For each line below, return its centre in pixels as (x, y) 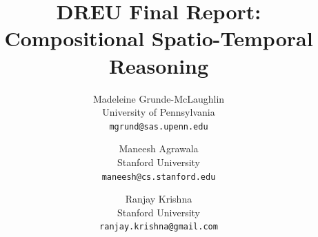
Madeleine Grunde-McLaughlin (159, 98)
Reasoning (159, 65)
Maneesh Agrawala (159, 148)
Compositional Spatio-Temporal (159, 38)
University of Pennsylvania (159, 112)
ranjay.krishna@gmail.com (159, 227)
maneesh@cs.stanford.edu (159, 177)
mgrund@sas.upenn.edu (159, 126)
